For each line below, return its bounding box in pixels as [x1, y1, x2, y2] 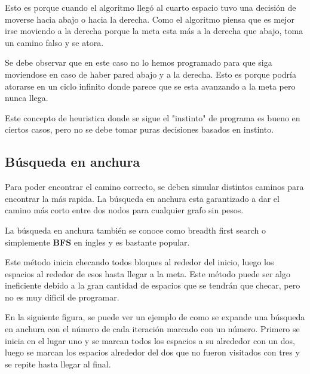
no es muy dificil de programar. [5, 290, 119, 303]
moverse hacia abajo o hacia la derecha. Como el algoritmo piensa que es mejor [5, 13, 294, 25]
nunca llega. [5, 91, 48, 104]
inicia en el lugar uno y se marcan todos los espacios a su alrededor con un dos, [5, 334, 295, 347]
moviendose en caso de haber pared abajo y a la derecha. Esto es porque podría [5, 68, 296, 80]
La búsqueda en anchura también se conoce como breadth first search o [5, 223, 266, 236]
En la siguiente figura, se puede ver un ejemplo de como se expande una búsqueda [5, 311, 305, 323]
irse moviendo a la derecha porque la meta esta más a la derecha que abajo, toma [5, 24, 303, 37]
